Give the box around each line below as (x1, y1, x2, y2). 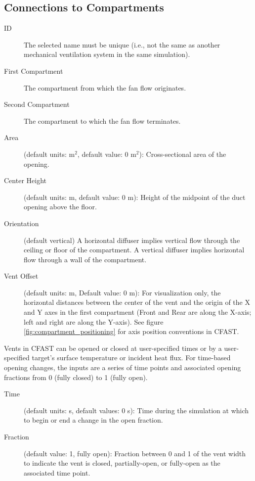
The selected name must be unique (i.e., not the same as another (24, 39, 220, 49)
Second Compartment (4, 99, 70, 109)
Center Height (4, 175, 46, 186)
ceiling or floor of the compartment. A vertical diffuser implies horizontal (24, 244, 245, 255)
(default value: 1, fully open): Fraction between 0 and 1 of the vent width (24, 448, 246, 458)
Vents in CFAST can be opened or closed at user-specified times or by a (4, 342, 222, 353)
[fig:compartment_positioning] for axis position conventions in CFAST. (24, 326, 239, 337)
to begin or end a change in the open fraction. (24, 415, 163, 425)
